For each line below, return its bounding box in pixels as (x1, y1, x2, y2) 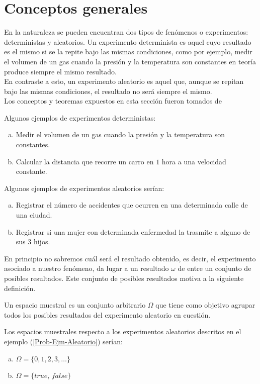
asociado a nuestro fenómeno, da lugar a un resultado (4, 263, 169, 273)
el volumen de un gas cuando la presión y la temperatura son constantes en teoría (4, 56, 256, 66)
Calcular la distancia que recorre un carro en (16, 156, 154, 166)
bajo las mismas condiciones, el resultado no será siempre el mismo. (4, 85, 212, 96)
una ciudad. (16, 210, 52, 220)
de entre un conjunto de (178, 263, 251, 273)
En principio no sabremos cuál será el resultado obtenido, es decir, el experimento (4, 253, 256, 263)
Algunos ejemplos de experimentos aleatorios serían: (4, 182, 164, 193)
